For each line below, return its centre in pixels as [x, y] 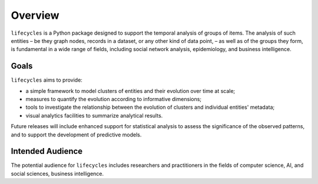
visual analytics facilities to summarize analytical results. [94, 115]
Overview [35, 15]
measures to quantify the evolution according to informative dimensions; [114, 99]
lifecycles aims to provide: [47, 80]
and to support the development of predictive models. [76, 135]
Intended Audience [47, 151]
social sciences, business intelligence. [57, 173]
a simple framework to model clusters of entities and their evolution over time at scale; [130, 91]
